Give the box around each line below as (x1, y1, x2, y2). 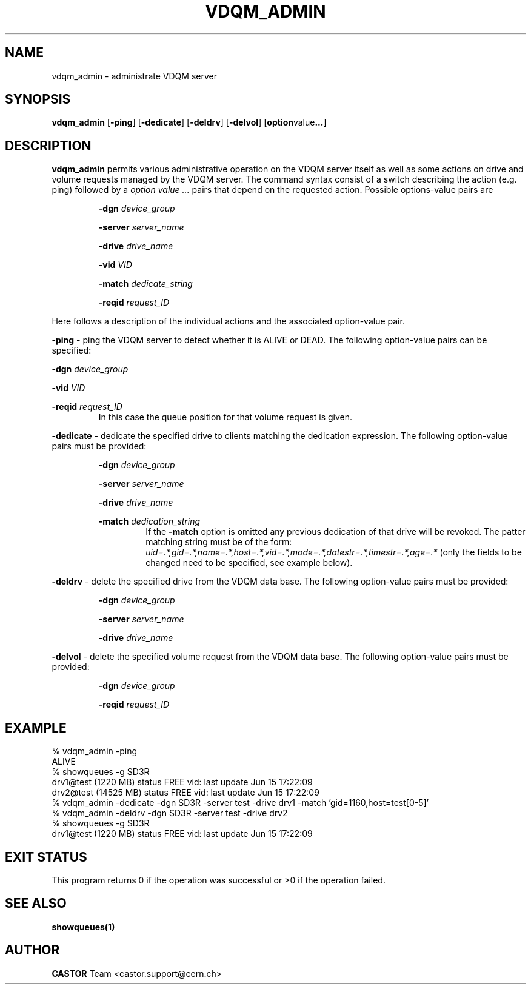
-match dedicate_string (98, 278, 193, 289)
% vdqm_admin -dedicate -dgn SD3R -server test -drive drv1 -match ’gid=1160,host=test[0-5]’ (52, 797, 429, 808)
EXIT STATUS (5, 849, 87, 865)
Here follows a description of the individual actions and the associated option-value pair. (52, 316, 405, 327)
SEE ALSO (5, 896, 67, 911)
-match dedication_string (98, 516, 201, 527)
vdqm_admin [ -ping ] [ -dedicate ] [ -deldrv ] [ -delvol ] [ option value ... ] (52, 117, 327, 128)
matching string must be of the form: (145, 537, 292, 548)
